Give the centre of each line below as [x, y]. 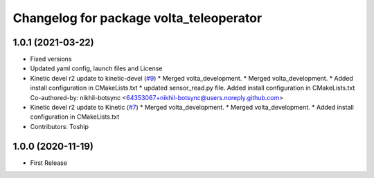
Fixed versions [51, 59]
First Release [48, 163]
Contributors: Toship [60, 126]
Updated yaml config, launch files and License [96, 68]
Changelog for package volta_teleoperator [137, 18]
